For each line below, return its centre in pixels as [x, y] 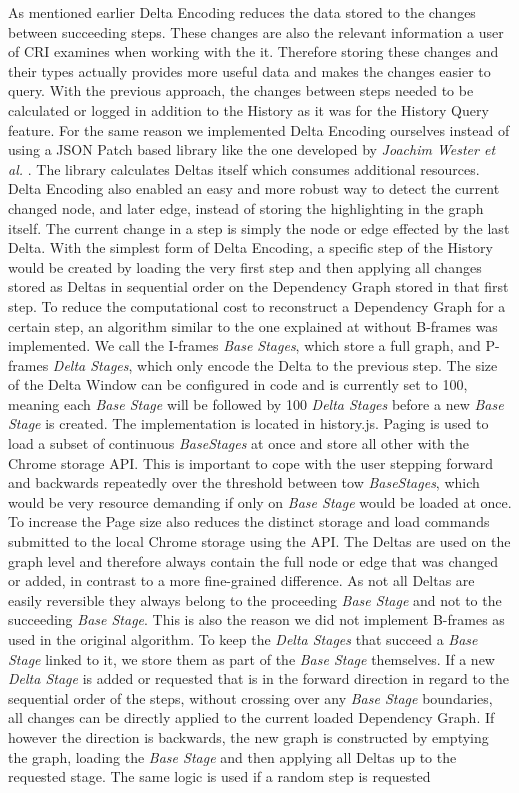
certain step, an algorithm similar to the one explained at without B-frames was [253, 325]
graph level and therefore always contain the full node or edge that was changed [253, 560]
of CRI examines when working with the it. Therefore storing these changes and [253, 51]
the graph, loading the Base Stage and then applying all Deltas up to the [232, 756]
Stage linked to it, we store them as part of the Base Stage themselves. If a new [251, 658]
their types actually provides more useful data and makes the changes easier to [249, 70]
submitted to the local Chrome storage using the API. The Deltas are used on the [259, 541]
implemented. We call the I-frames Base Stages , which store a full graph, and [244, 345]
